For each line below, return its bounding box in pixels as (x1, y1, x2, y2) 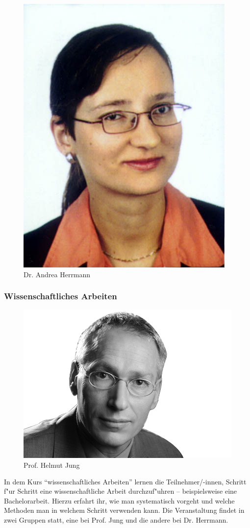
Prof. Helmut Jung (24, 460, 80, 470)
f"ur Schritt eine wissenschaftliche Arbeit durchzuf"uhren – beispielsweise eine (4, 486, 237, 496)
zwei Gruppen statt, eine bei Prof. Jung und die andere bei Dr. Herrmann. (4, 514, 228, 525)
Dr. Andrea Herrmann (24, 269, 91, 279)
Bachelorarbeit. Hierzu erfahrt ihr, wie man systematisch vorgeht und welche (4, 495, 235, 505)
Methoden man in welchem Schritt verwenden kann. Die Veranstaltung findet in (4, 505, 245, 515)
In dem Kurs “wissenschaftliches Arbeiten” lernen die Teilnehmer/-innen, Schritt (4, 476, 247, 486)
